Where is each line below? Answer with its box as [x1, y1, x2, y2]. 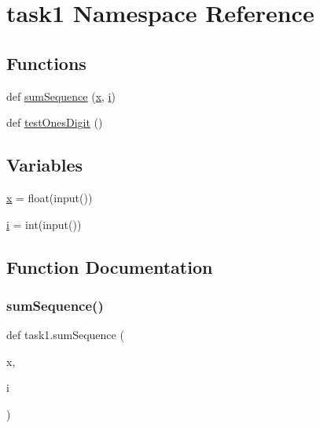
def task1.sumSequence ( [6, 327, 124, 343]
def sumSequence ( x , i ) [6, 87, 116, 104]
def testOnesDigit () [6, 114, 103, 131]
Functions [6, 50, 86, 75]
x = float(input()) [6, 189, 93, 205]
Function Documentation [6, 254, 213, 279]
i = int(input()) [6, 216, 82, 232]
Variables [6, 153, 83, 177]
